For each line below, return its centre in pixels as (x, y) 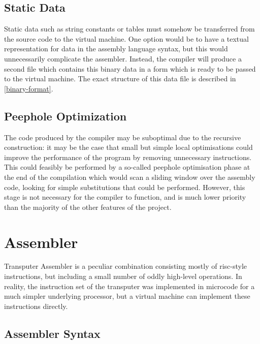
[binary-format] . (29, 88)
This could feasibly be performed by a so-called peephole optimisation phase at (127, 167)
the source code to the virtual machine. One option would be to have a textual (126, 38)
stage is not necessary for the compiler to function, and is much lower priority (125, 197)
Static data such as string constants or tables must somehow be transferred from (129, 29)
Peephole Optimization (66, 116)
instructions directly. (36, 306)
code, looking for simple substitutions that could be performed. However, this (125, 187)
